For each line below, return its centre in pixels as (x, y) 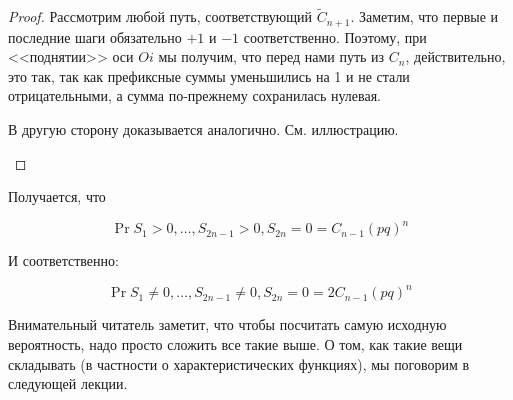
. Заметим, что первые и (424, 16)
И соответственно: (63, 260)
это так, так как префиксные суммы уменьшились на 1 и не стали (209, 75)
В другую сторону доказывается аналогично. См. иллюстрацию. (203, 129)
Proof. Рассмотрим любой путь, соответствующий (160, 16)
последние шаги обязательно (95, 36)
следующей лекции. (68, 383)
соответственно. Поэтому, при (335, 36)
